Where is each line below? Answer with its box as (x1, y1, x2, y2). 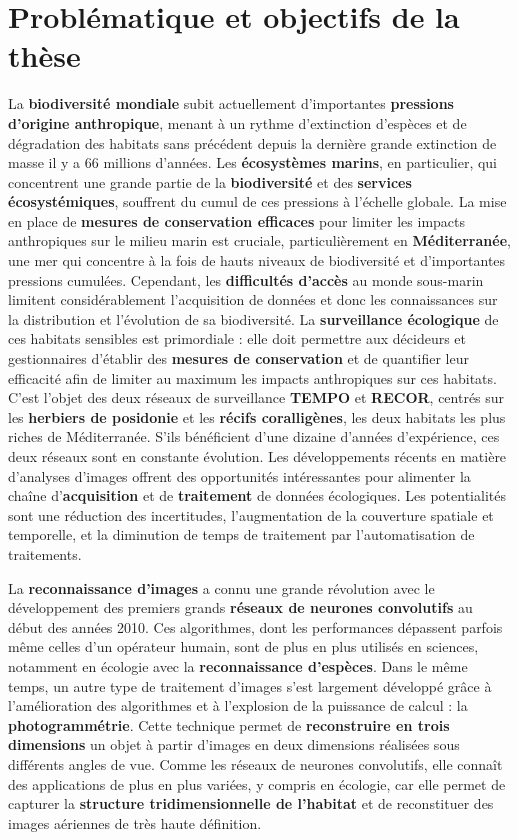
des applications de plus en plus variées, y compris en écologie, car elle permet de (8, 773, 506, 794)
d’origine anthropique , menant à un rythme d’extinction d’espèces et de (8, 112, 467, 133)
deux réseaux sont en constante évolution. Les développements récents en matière (8, 446, 507, 466)
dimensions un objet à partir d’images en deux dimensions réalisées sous (8, 734, 460, 755)
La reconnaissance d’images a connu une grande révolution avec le (8, 577, 435, 598)
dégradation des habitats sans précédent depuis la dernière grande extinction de (8, 132, 497, 153)
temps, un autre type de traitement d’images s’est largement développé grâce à (8, 675, 492, 696)
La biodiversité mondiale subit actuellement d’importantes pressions (8, 93, 454, 114)
